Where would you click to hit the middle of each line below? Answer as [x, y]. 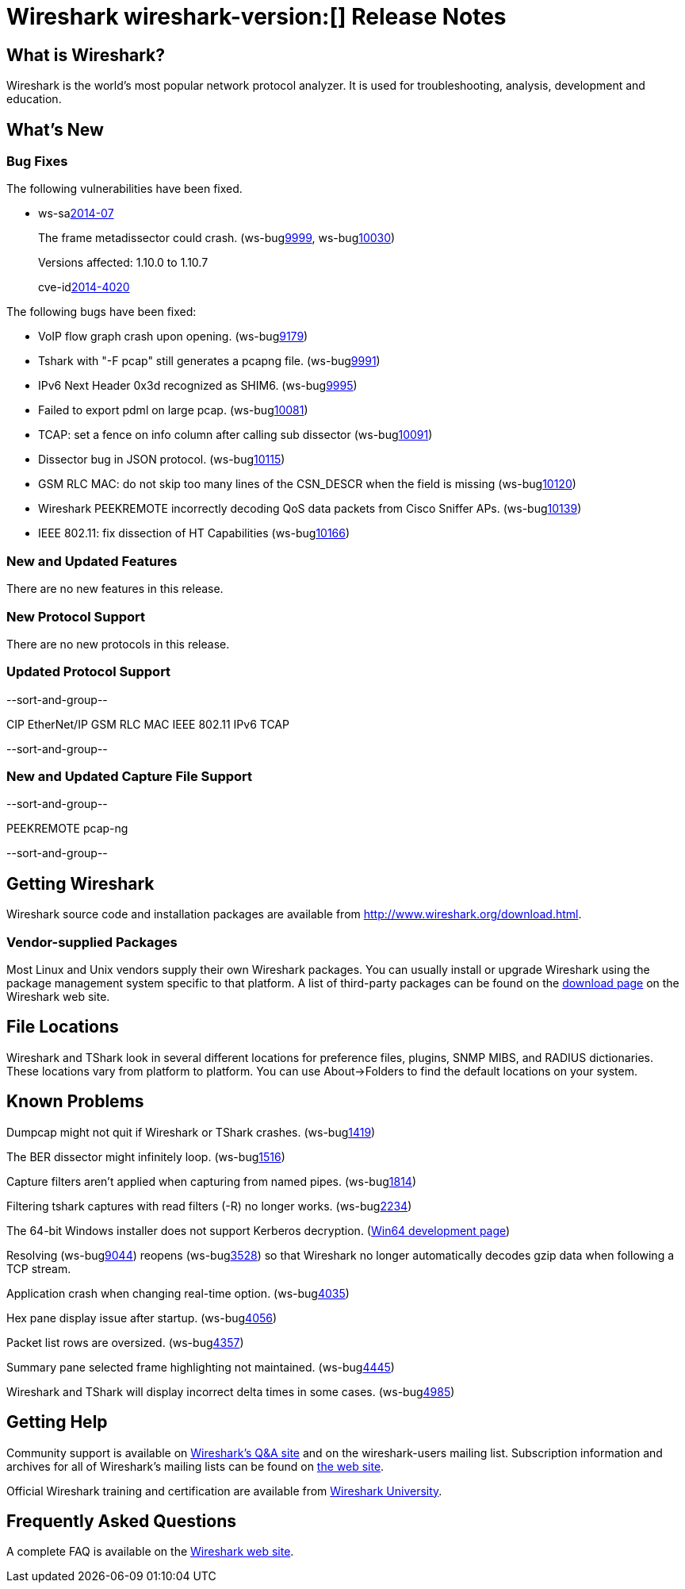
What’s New [55, 129]
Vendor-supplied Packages [92, 942]
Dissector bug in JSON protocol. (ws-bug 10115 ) [162, 460]
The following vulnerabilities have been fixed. [124, 189]
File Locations [63, 1027]
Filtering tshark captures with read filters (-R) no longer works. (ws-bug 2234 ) [209, 1206]
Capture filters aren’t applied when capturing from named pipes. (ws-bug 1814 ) [212, 1181]
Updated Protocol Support [89, 672]
